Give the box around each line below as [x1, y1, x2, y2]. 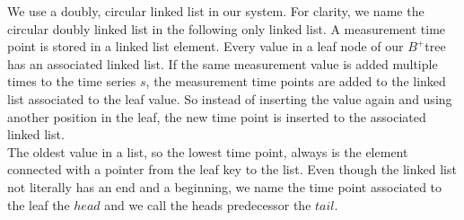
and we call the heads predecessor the [104, 195, 311, 214]
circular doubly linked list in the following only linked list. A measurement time [7, 19, 446, 38]
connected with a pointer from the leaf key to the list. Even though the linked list [7, 160, 457, 179]
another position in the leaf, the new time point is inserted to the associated [7, 107, 426, 126]
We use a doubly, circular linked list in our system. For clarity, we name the [7, 2, 425, 20]
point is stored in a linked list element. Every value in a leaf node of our [7, 37, 404, 56]
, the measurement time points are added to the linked [145, 72, 446, 91]
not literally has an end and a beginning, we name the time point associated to [7, 177, 442, 196]
